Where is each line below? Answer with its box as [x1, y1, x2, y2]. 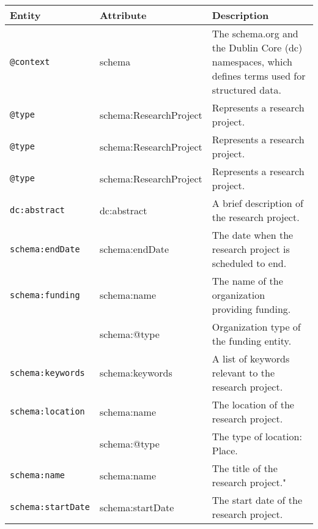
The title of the [212, 461, 278, 475]
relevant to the [212, 366, 275, 380]
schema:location [10, 407, 85, 416]
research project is [212, 242, 290, 256]
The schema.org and [212, 26, 298, 40]
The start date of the [212, 493, 302, 507]
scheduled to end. [212, 256, 287, 270]
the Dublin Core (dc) [212, 40, 303, 54]
